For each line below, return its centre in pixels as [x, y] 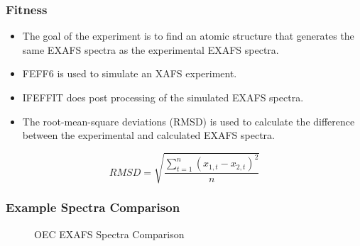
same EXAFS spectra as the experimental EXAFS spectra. [151, 49]
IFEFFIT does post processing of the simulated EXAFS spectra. [163, 97]
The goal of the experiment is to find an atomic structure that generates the [188, 36]
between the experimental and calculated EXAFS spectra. [149, 135]
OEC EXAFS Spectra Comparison [109, 234]
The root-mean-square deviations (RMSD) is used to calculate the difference [189, 121]
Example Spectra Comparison [93, 207]
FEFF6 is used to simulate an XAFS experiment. [130, 73]
